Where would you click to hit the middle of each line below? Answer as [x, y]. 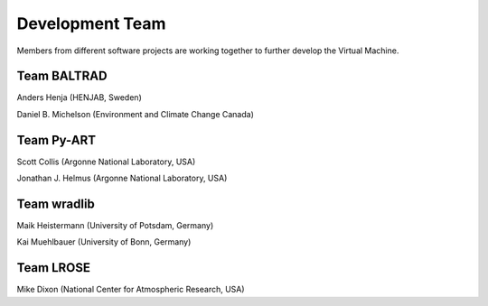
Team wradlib [56, 204]
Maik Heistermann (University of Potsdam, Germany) [115, 226]
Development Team [91, 23]
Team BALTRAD [62, 76]
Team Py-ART [56, 140]
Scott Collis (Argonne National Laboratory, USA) [106, 162]
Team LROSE [53, 268]
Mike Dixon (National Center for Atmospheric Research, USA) [131, 290]
